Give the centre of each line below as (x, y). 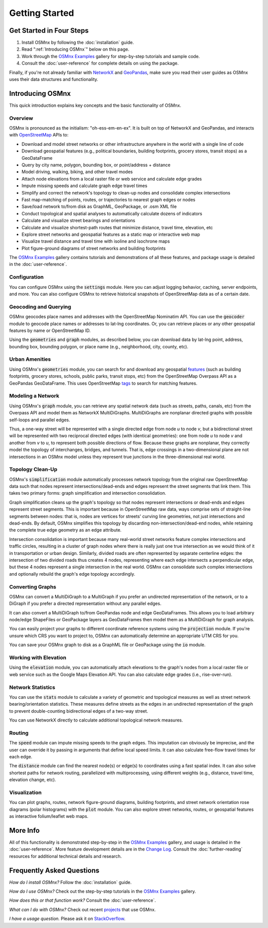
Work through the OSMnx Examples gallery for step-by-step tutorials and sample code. (111, 56)
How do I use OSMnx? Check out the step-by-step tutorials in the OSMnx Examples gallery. (102, 891)
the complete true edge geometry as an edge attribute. (65, 530)
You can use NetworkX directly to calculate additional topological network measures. (96, 720)
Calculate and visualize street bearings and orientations (78, 220)
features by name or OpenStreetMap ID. (50, 331)
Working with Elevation (38, 658)
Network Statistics (32, 687)
